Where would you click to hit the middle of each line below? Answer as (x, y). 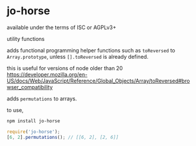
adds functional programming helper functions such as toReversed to (91, 50)
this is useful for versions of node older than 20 (65, 68)
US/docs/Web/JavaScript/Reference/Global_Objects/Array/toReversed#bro (98, 81)
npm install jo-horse (34, 121)
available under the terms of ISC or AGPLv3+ (61, 27)
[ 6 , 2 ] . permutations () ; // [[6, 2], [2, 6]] (63, 137)
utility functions (26, 39)
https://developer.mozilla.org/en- (47, 74)
